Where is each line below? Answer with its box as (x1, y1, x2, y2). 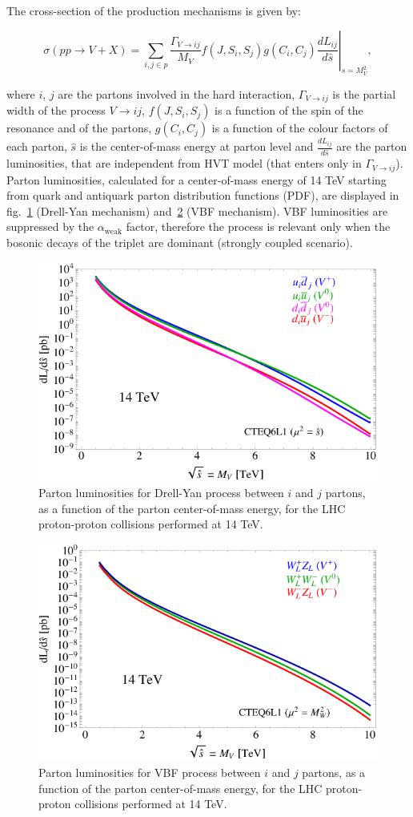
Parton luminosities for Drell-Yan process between (38, 484, 284, 501)
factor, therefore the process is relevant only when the (126, 218, 391, 235)
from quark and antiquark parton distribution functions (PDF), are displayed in (6, 187, 399, 204)
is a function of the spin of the (215, 102, 363, 119)
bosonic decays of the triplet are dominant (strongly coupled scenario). (6, 233, 353, 250)
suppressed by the (6, 218, 94, 235)
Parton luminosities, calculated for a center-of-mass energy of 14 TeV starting (6, 171, 387, 188)
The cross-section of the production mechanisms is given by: (6, 2, 302, 18)
